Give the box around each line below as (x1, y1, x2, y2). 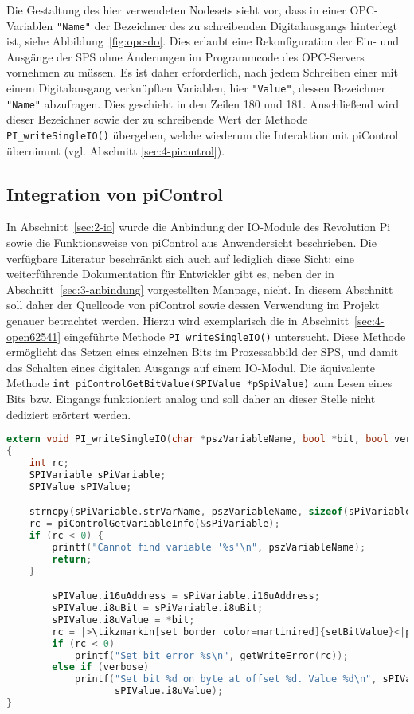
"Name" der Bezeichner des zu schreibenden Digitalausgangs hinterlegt (57, 17, 398, 33)
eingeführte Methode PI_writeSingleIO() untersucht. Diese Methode (64, 328, 406, 344)
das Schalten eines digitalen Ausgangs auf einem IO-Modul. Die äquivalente (6, 359, 375, 375)
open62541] (6, 328, 61, 344)
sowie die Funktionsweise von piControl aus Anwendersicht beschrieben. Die (6, 233, 377, 250)
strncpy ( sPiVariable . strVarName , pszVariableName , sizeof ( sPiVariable (29, 506, 412, 518)
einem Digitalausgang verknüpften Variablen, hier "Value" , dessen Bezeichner (6, 80, 386, 96)
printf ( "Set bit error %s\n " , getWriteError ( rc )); (74, 649, 349, 661)
